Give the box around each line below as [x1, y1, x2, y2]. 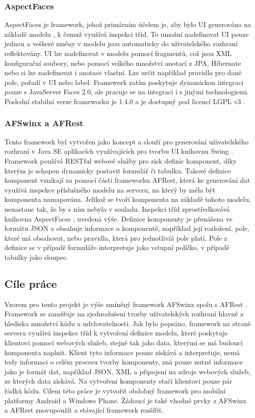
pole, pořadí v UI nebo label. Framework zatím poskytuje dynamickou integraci [4, 77, 244, 87]
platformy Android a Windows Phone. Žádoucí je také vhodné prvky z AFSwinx [4, 395, 247, 405]
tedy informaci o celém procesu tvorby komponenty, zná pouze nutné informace [4, 357, 243, 367]
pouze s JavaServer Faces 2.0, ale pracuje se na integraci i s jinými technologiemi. [4, 86, 249, 97]
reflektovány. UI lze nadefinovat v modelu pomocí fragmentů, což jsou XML [4, 48, 232, 58]
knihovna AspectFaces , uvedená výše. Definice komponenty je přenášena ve [4, 213, 232, 223]
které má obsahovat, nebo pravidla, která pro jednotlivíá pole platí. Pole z [4, 232, 228, 243]
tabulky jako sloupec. [4, 251, 68, 262]
